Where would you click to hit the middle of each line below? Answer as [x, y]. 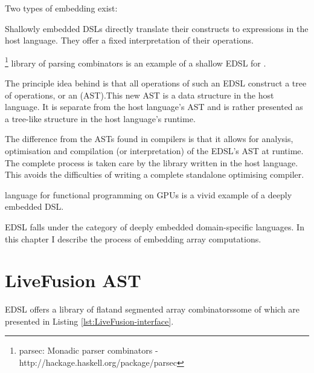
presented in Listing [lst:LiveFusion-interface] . [89, 321]
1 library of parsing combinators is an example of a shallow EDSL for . [136, 62]
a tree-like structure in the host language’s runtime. [100, 118]
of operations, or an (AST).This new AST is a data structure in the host [139, 95]
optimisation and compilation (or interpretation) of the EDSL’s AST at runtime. [154, 151]
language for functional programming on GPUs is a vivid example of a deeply [149, 194]
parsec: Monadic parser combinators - [88, 350]
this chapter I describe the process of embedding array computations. [133, 238]
